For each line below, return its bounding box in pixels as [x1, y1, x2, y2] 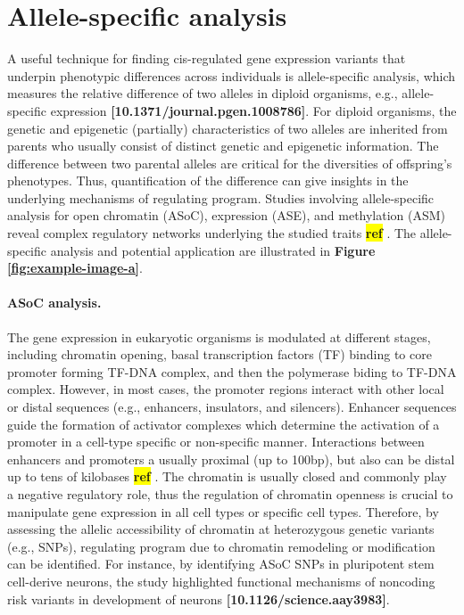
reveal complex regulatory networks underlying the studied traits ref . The [7, 224, 417, 242]
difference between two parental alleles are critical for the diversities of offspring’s [7, 153, 452, 172]
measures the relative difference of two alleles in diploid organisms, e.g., [7, 84, 398, 102]
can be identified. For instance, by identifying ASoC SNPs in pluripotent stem [7, 554, 435, 573]
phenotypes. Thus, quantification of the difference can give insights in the [7, 171, 409, 190]
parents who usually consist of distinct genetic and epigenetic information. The [7, 136, 439, 155]
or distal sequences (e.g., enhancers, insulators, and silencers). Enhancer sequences [7, 398, 457, 416]
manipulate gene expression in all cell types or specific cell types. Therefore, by [7, 502, 439, 521]
